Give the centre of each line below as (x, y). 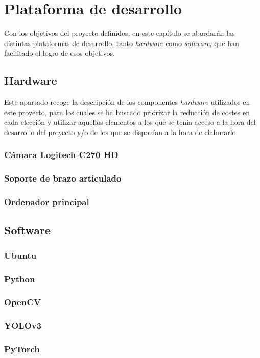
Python (20, 278)
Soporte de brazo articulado (63, 178)
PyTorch (22, 349)
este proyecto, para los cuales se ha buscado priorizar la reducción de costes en (127, 112)
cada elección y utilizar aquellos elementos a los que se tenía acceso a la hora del (130, 122)
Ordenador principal (47, 202)
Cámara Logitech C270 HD (61, 155)
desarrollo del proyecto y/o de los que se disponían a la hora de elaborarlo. (121, 132)
